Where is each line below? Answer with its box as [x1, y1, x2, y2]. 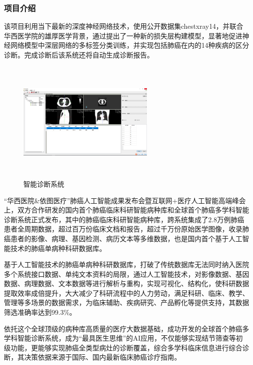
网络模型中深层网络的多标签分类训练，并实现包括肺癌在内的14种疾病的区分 [10, 40, 249, 50]
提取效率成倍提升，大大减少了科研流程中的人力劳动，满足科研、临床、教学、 [4, 288, 249, 298]
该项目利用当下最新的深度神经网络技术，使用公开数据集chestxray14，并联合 [4, 21, 243, 31]
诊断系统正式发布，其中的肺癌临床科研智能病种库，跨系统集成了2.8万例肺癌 [4, 214, 244, 224]
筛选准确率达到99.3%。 [4, 307, 76, 317]
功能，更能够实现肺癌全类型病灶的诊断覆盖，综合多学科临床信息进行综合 [10, 342, 242, 352]
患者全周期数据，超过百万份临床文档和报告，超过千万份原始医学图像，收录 [4, 224, 242, 234]
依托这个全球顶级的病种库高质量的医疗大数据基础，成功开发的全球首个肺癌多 [4, 323, 249, 333]
